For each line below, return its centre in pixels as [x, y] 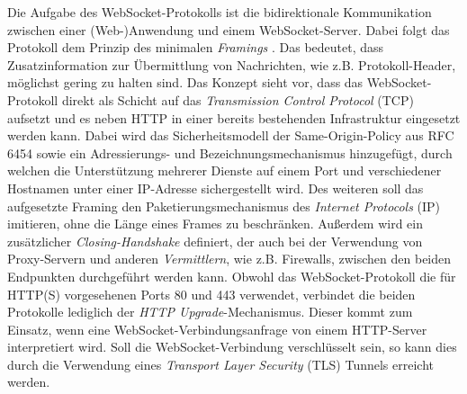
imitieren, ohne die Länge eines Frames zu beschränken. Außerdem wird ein [216, 224]
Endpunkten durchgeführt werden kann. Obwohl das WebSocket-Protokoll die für [232, 276]
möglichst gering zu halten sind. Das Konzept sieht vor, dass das [185, 82]
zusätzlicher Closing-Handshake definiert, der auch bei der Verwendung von [215, 241]
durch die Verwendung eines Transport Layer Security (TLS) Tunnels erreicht [220, 364]
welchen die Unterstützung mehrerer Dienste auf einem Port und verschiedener [225, 170]
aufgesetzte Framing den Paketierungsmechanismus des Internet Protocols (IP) [224, 206]
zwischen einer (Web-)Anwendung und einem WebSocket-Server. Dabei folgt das [229, 29]
